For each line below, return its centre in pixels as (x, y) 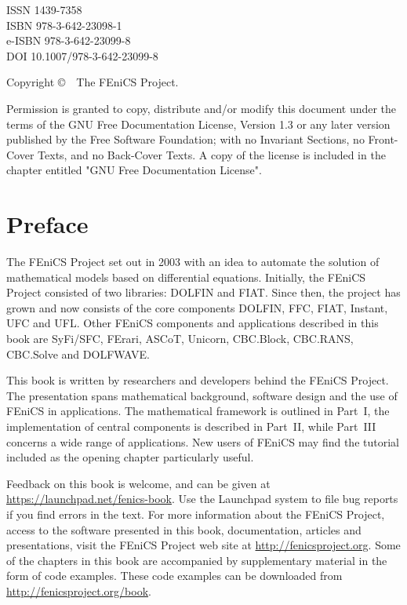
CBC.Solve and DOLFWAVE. (78, 354)
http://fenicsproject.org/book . (79, 590)
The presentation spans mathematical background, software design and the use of (202, 395)
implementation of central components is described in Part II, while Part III (191, 426)
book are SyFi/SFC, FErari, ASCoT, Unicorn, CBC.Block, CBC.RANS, (180, 339)
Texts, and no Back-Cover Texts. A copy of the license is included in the (212, 154)
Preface (47, 224)
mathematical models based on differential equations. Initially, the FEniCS (186, 277)
